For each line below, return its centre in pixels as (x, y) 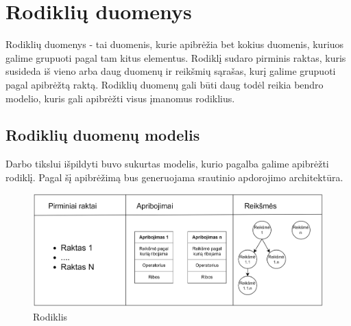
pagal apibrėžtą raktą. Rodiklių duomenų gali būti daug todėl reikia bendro (165, 84)
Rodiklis (50, 317)
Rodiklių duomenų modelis (103, 135)
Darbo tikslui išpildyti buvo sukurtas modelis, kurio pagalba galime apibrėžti (167, 164)
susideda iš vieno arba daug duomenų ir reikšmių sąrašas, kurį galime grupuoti (171, 71)
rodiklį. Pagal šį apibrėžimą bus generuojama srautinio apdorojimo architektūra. (174, 177)
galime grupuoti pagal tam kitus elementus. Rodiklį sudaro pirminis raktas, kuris (176, 57)
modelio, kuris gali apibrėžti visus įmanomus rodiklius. (120, 98)
